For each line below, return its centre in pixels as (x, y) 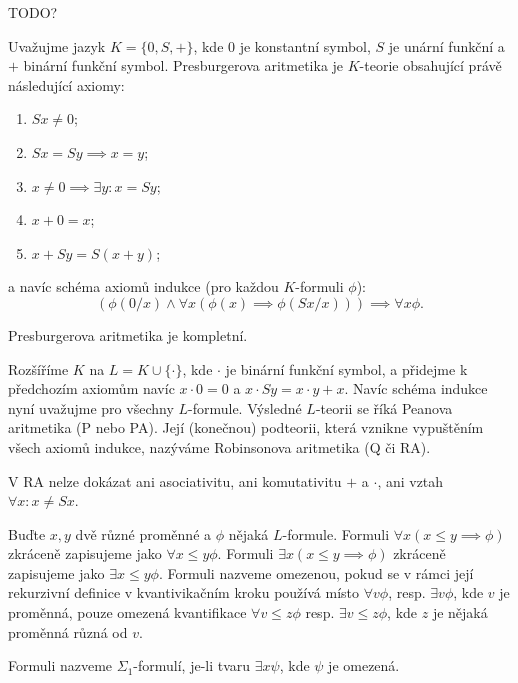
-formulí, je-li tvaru (192, 665)
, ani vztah (410, 480)
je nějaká (460, 612)
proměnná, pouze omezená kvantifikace (127, 612)
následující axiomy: (66, 84)
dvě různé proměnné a (143, 533)
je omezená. (364, 665)
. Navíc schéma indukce (416, 388)
